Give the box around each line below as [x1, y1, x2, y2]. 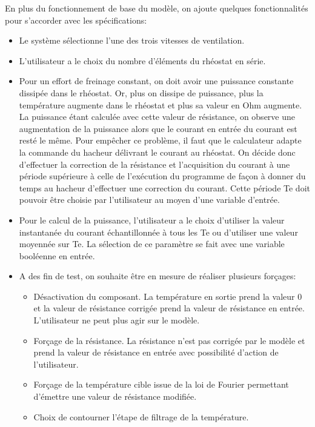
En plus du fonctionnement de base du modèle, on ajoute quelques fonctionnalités [5, 2, 308, 14]
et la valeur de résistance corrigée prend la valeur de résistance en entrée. [33, 302, 305, 314]
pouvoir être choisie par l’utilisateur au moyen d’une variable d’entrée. [19, 193, 280, 206]
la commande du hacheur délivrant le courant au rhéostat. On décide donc [19, 145, 296, 158]
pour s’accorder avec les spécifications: [5, 13, 147, 26]
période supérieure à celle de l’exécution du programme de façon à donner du [19, 170, 306, 182]
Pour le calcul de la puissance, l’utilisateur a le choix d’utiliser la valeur [19, 213, 285, 226]
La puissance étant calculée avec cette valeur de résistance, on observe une [19, 110, 296, 123]
